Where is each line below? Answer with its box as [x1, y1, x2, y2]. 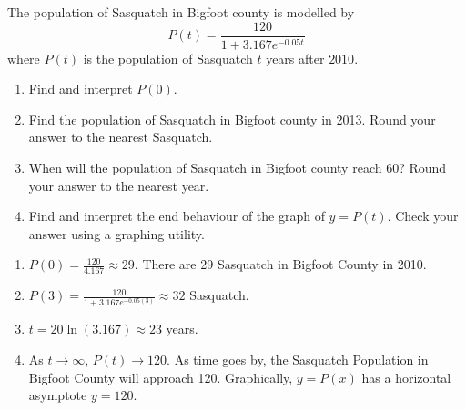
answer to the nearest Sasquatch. [28, 127, 213, 146]
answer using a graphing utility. [28, 224, 205, 243]
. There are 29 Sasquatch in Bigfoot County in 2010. [134, 255, 427, 274]
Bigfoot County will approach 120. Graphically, [28, 367, 293, 386]
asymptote [28, 385, 87, 405]
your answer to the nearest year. [28, 175, 209, 195]
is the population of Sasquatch [83, 48, 253, 67]
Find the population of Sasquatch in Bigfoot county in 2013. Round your [28, 109, 436, 128]
